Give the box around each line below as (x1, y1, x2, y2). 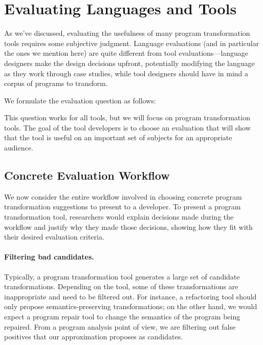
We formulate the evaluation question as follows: (4, 95, 156, 105)
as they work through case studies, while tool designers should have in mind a (4, 68, 249, 78)
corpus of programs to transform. (4, 78, 108, 89)
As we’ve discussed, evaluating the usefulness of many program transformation (4, 28, 250, 38)
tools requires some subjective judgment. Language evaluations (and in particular (4, 37, 259, 48)
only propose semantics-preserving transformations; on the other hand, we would (4, 301, 257, 312)
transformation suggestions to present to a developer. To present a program (4, 201, 241, 212)
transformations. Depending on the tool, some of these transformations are (4, 281, 238, 292)
